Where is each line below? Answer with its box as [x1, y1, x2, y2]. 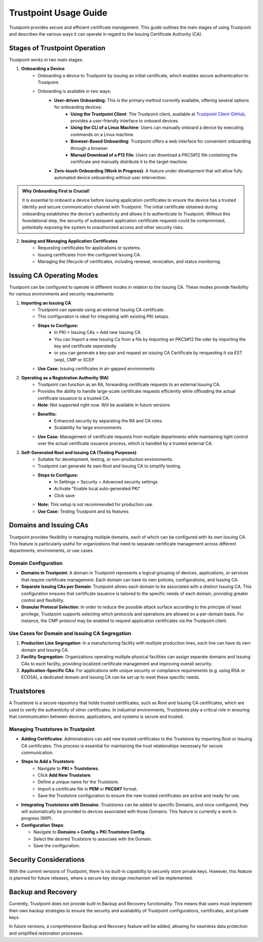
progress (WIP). [21, 816, 53, 821]
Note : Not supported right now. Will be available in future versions [38, 402, 170, 408]
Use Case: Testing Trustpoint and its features [38, 508, 129, 514]
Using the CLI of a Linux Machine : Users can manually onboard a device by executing [71, 125, 244, 130]
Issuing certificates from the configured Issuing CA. [38, 251, 141, 257]
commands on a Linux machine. [71, 131, 135, 137]
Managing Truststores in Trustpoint [9, 726, 95, 733]
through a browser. [71, 145, 109, 151]
